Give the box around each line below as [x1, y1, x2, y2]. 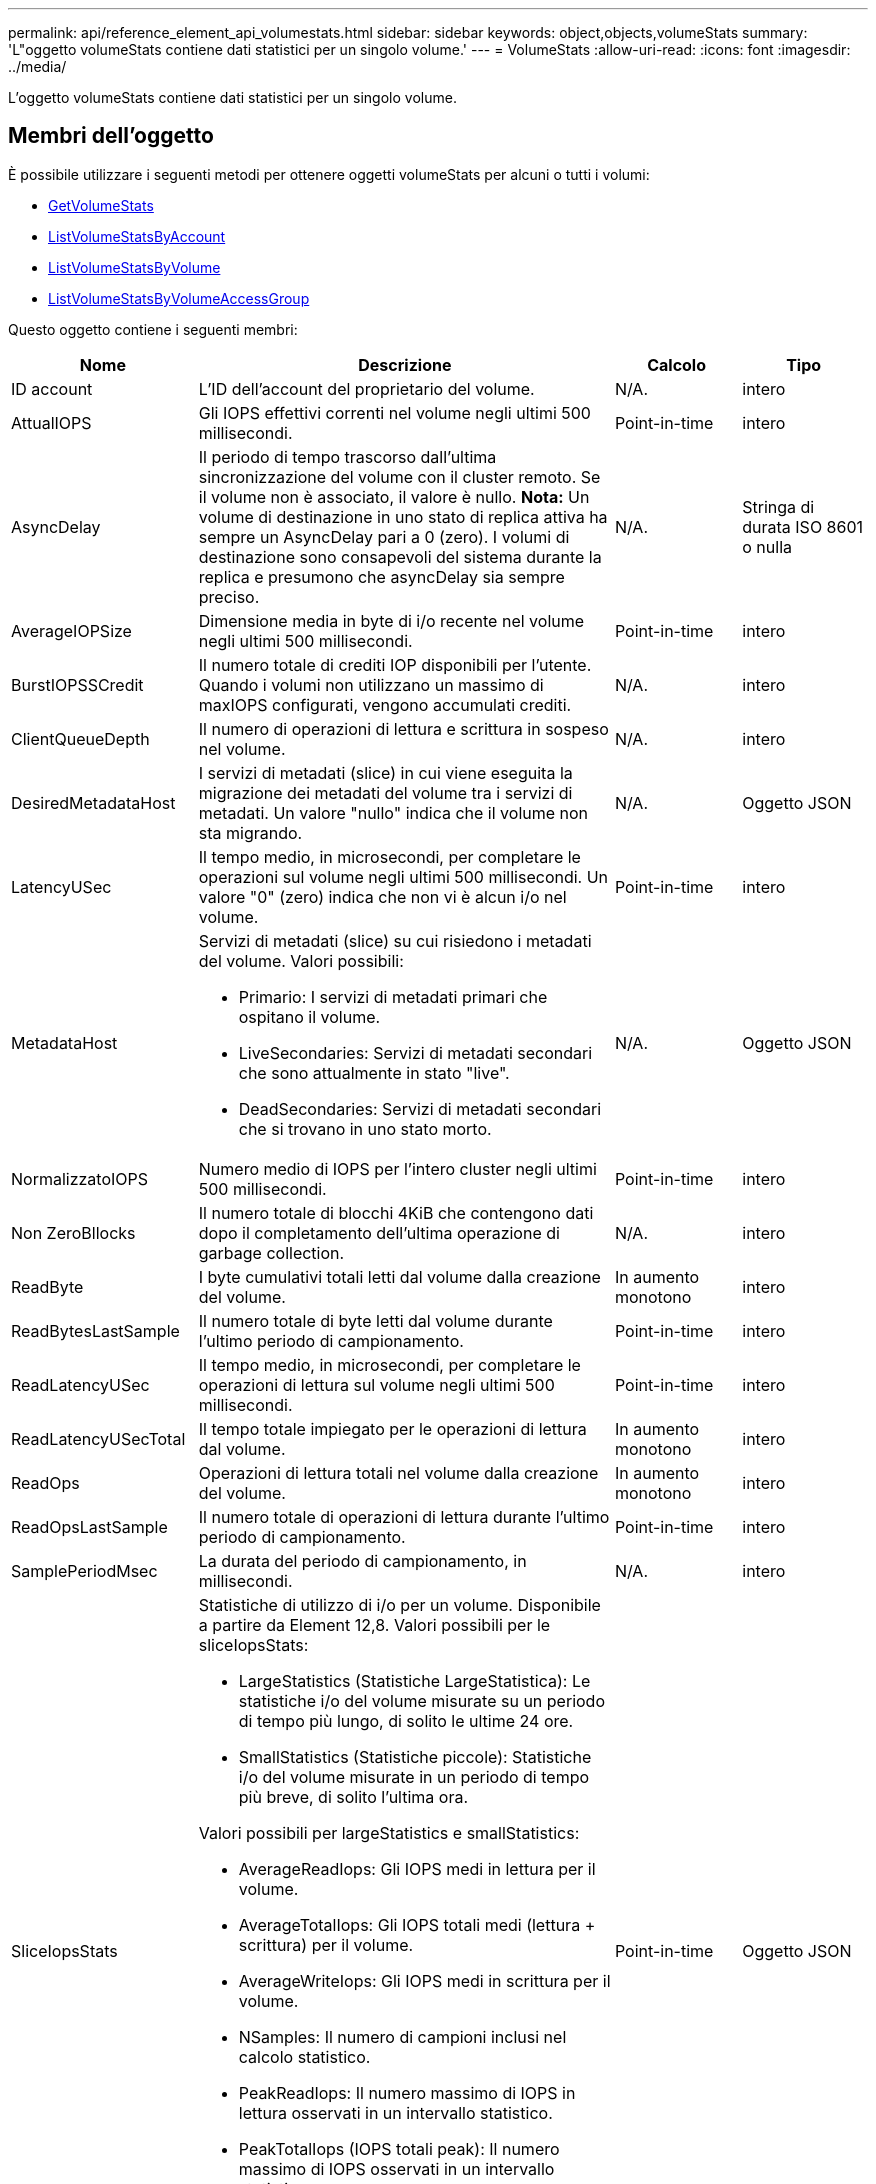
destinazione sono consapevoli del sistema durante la [198, 546, 602, 567]
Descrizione [358, 354, 452, 375]
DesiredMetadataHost [11, 792, 176, 813]
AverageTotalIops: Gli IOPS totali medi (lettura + [238, 1914, 596, 1935]
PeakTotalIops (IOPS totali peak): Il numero [238, 2138, 560, 2159]
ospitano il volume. [238, 1006, 381, 1027]
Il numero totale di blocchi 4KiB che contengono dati [198, 1202, 594, 1223]
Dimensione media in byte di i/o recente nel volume [198, 610, 585, 631]
